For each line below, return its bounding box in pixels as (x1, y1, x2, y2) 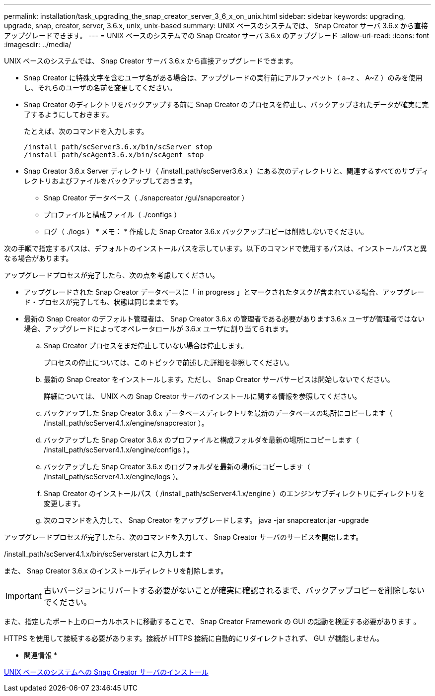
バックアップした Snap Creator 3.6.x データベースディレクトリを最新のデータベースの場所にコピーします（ (44, 409, 393, 417)
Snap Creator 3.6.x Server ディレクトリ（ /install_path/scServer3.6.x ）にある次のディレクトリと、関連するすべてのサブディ (24, 167, 429, 175)
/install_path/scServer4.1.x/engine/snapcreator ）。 (44, 419, 209, 427)
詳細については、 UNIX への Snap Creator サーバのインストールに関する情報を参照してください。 (44, 392, 362, 400)
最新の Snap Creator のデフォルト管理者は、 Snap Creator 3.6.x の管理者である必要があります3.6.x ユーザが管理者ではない (24, 315, 425, 323)
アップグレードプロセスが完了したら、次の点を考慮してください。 (4, 271, 219, 279)
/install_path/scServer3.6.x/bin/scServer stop (24, 143, 213, 151)
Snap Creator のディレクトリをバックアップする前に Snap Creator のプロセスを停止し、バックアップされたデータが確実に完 (24, 100, 429, 109)
